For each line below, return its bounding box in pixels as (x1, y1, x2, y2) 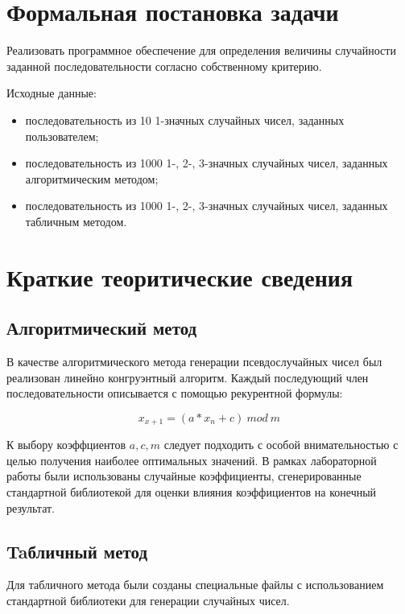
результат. (6, 499, 55, 516)
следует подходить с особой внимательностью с (163, 436, 399, 453)
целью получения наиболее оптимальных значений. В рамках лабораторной (6, 451, 377, 468)
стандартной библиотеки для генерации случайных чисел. (6, 592, 290, 609)
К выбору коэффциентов (6, 436, 126, 453)
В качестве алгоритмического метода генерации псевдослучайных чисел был (6, 353, 382, 370)
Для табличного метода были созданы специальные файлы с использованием (6, 576, 384, 593)
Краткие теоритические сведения (6, 260, 353, 293)
